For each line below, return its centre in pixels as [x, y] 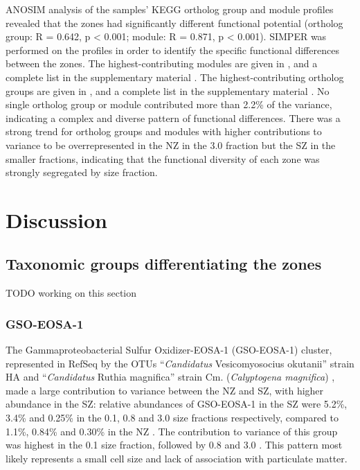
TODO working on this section [71, 293]
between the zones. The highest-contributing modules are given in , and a [162, 63]
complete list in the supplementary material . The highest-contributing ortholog [175, 77]
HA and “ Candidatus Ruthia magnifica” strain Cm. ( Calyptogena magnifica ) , [170, 377]
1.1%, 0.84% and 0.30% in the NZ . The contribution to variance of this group [172, 431]
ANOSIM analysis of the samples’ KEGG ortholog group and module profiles [170, 9]
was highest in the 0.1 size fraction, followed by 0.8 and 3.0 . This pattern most [174, 445]
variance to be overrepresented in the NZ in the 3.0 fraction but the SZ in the [171, 145]
